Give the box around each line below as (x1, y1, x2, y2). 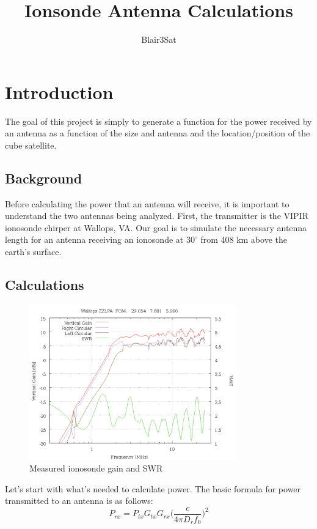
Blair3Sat (141, 33, 177, 46)
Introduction (5, 79, 114, 104)
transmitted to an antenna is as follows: (5, 494, 153, 507)
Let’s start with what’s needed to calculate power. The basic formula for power (5, 482, 301, 495)
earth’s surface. (5, 245, 62, 258)
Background (5, 168, 82, 187)
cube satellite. (5, 138, 57, 151)
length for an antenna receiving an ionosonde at (5, 233, 184, 246)
